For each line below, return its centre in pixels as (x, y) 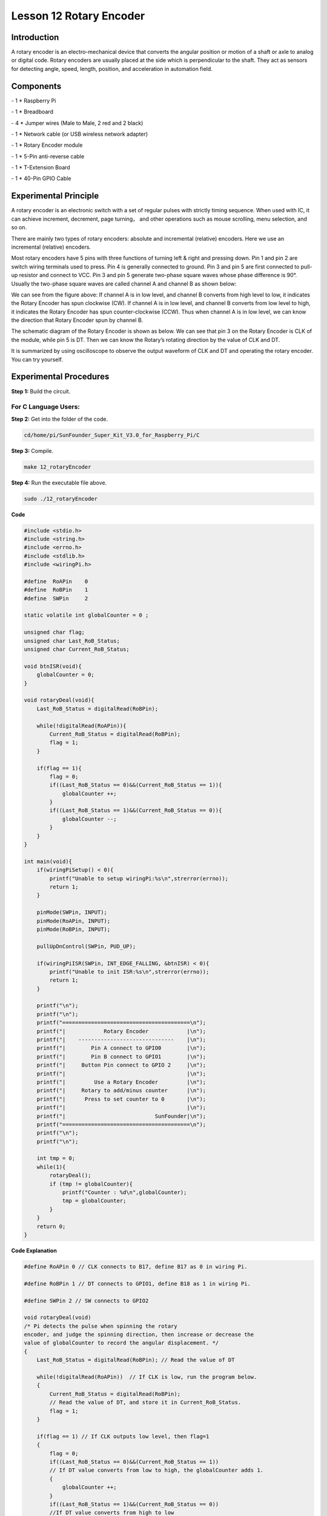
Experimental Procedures (60, 377)
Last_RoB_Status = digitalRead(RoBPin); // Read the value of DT (136, 1360)
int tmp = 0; (56, 1159)
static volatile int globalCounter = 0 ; (86, 615)
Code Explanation (34, 1250)
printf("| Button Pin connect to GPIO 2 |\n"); (121, 1065)
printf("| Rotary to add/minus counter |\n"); (121, 1091)
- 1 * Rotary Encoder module (47, 145)
